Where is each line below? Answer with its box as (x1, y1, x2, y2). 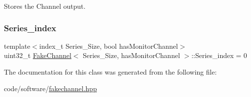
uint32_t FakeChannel (4, 50, 71, 60)
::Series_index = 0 (191, 50, 247, 60)
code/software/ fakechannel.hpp (4, 83, 97, 93)
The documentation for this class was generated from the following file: (4, 67, 217, 77)
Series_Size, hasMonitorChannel (83, 50, 180, 60)
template (4, 40, 30, 51)
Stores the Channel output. (4, 1, 86, 11)
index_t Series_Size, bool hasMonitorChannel (39, 40, 178, 51)
